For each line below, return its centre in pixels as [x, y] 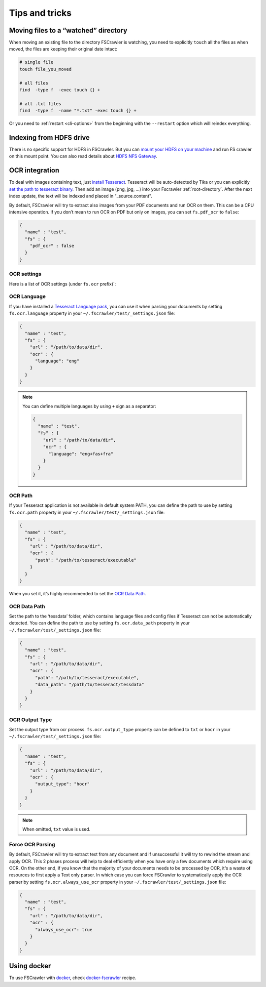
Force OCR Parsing [32, 844]
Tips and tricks [40, 13]
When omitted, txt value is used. [56, 829]
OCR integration [34, 170]
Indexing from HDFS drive [50, 138]
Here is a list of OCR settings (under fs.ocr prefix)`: [63, 284]
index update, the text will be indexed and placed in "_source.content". [81, 196]
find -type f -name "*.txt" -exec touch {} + [78, 111]
